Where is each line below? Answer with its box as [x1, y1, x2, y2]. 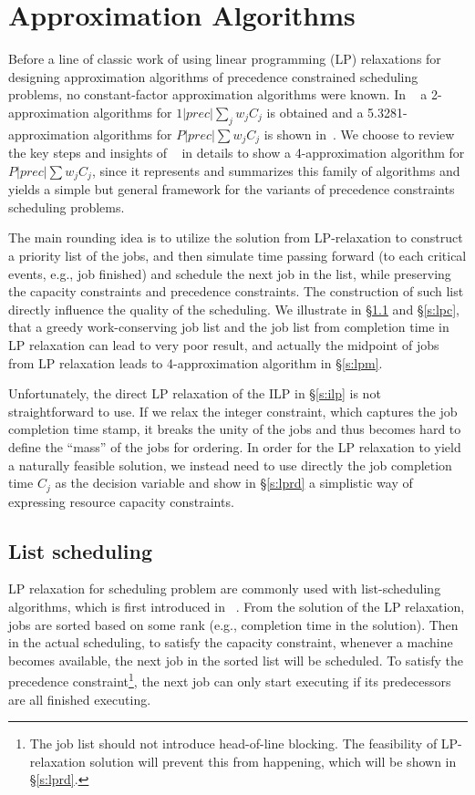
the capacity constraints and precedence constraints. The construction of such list [8, 282, 464, 301]
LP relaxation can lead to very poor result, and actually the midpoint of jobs [8, 335, 439, 354]
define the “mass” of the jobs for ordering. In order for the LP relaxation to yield [8, 437, 461, 456]
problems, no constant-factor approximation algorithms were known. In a [8, 85, 428, 104]
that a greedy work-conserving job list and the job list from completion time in [8, 317, 449, 336]
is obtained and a [266, 102, 364, 121]
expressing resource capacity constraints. [8, 491, 234, 511]
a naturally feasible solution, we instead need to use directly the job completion [8, 455, 452, 474]
